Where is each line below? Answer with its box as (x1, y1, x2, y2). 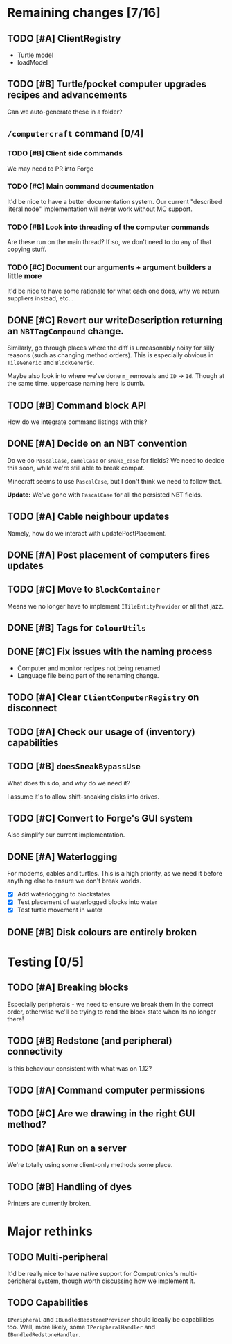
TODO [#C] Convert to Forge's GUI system (7, 813, 193, 824)
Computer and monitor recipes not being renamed (17, 664, 161, 672)
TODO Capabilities (7, 1297, 89, 1309)
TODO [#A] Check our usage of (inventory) (7, 726, 195, 738)
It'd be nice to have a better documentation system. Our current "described (7, 197, 222, 205)
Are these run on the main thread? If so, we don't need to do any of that (7, 238, 212, 246)
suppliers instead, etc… (7, 294, 74, 303)
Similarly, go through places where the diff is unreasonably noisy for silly (7, 343, 215, 352)
